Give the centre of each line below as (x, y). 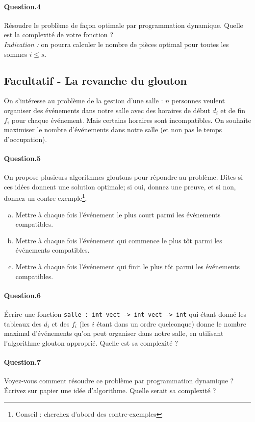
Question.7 (23, 362)
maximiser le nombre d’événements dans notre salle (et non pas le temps (113, 129)
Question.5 (23, 158)
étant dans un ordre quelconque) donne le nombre (171, 323)
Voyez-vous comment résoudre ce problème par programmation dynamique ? (119, 381)
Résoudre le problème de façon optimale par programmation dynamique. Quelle (124, 25)
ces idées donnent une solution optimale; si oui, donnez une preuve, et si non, (120, 186)
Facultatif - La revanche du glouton (96, 80)
